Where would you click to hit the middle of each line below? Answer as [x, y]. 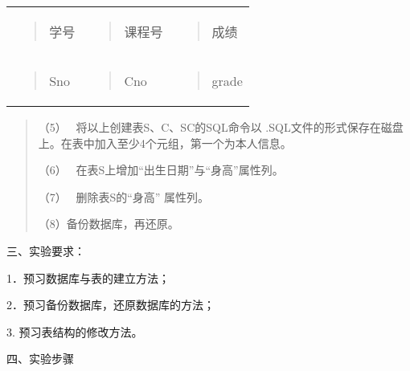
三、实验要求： [46, 250]
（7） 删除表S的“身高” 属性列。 [124, 196]
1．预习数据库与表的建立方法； [88, 277]
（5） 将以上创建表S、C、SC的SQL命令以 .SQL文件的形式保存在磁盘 [221, 127]
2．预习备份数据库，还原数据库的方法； [111, 305]
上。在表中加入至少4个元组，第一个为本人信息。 [165, 143]
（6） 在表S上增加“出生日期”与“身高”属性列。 [161, 170]
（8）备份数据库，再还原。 [109, 224]
